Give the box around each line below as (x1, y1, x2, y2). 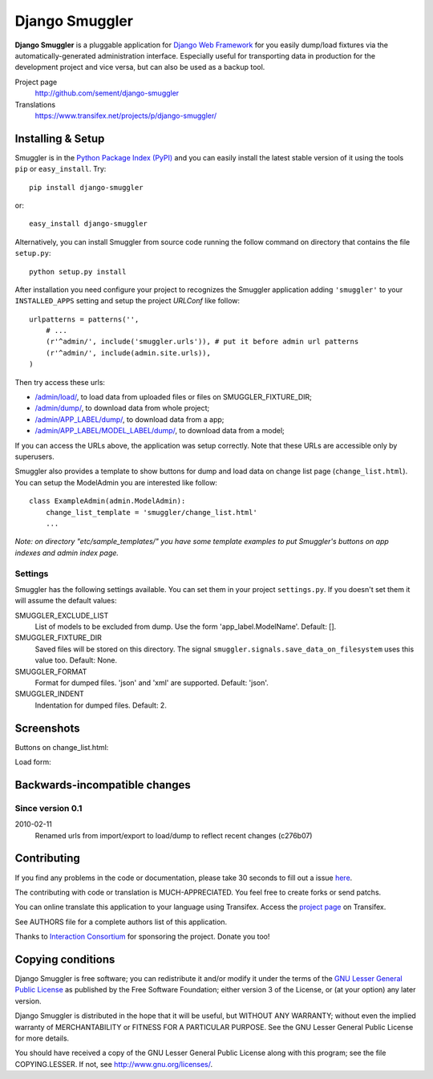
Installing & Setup (14, 132, 105, 145)
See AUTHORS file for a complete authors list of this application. (14, 917, 228, 927)
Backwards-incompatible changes (14, 778, 192, 792)
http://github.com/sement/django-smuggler (34, 88, 180, 98)
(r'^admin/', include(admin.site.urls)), (45, 348, 212, 357)
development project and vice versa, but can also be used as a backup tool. (14, 63, 265, 72)
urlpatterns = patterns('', (29, 314, 140, 324)
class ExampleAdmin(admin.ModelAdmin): (29, 497, 186, 505)
